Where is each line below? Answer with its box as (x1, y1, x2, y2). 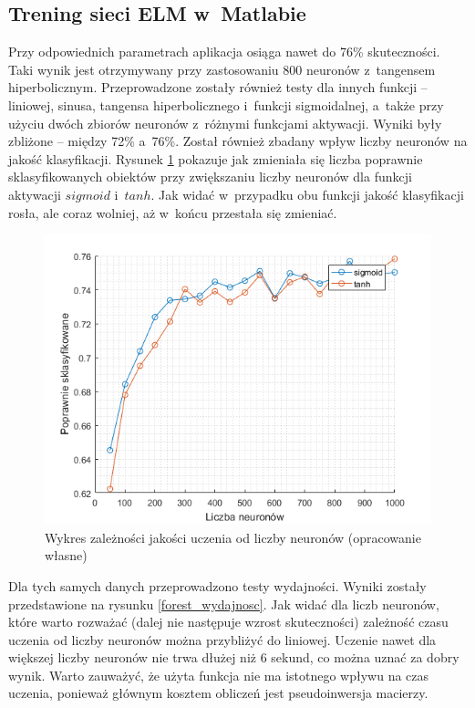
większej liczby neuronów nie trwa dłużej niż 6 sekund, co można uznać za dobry (8, 648, 460, 667)
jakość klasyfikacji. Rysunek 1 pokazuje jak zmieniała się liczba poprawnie (8, 149, 423, 168)
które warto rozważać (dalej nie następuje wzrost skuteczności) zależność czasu (8, 612, 449, 631)
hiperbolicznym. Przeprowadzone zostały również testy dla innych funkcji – (8, 78, 428, 97)
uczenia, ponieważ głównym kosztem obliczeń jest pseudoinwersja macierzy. (8, 683, 429, 703)
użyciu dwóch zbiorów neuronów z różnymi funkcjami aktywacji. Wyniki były (8, 113, 442, 132)
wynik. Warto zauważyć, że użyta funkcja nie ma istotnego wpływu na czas (8, 665, 429, 684)
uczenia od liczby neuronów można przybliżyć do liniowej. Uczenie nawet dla (8, 630, 437, 649)
